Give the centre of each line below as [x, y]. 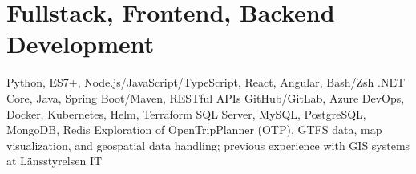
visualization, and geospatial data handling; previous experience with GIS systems [208, 145]
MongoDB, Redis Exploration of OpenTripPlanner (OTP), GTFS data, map [194, 129]
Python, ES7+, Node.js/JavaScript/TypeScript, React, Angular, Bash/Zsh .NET [206, 82]
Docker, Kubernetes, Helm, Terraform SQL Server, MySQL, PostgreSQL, [186, 113]
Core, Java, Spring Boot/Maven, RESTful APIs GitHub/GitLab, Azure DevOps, [206, 97]
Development [81, 44]
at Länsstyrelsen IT [55, 161]
